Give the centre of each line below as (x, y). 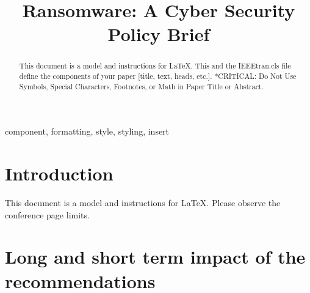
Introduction (59, 173)
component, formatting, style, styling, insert (87, 131)
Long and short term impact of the (155, 257)
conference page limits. (47, 214)
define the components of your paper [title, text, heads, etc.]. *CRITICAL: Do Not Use (158, 76)
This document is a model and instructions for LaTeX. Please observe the (143, 203)
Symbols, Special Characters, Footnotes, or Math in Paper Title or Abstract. (141, 86)
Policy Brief (159, 34)
